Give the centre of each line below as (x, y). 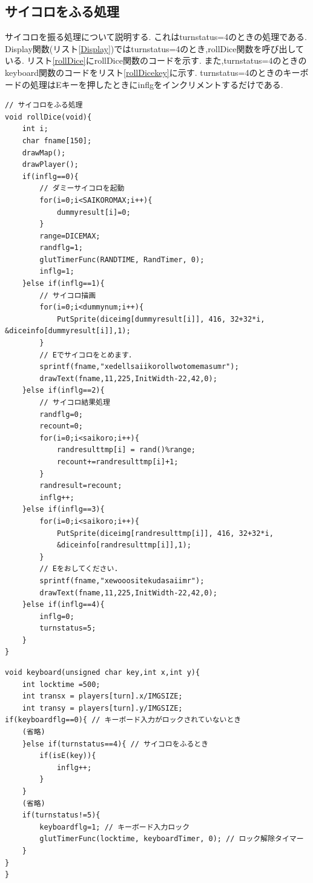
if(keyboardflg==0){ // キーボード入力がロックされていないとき (123, 720)
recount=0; (61, 426)
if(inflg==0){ (50, 176)
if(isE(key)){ (68, 756)
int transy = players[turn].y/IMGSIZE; (102, 708)
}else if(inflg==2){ (63, 391)
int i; (35, 129)
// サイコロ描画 (68, 295)
